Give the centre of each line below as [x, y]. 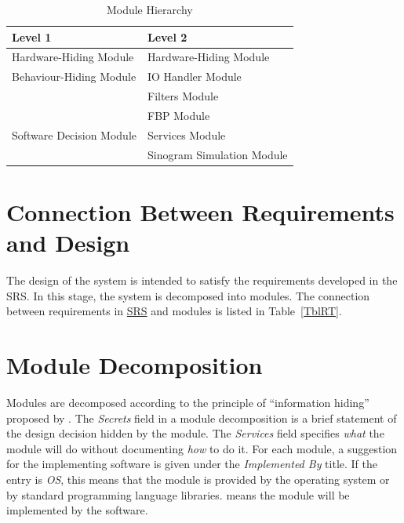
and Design [68, 243]
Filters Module [183, 96]
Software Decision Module [74, 134]
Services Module [186, 134]
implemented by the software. [77, 510]
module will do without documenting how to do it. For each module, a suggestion [202, 448]
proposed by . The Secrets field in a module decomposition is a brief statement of [202, 418]
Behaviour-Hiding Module [74, 76]
